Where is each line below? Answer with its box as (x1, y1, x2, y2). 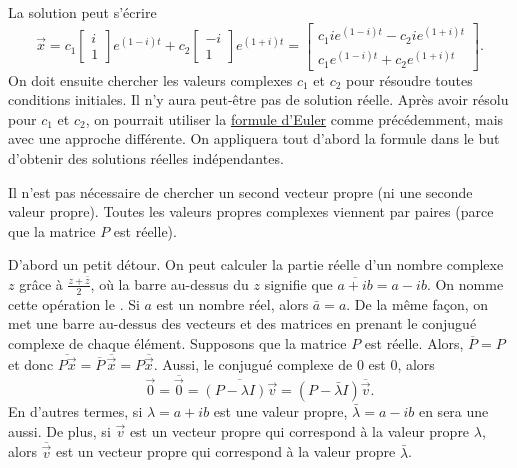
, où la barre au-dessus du (90, 273, 249, 294)
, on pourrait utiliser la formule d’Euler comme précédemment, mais (85, 108, 504, 129)
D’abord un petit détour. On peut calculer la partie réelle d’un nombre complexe (8, 254, 504, 275)
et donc (8, 353, 54, 374)
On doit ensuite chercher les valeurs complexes (8, 69, 293, 90)
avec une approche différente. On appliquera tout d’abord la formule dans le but (8, 128, 500, 149)
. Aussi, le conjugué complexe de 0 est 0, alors (153, 353, 435, 374)
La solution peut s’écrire (8, 2, 157, 22)
